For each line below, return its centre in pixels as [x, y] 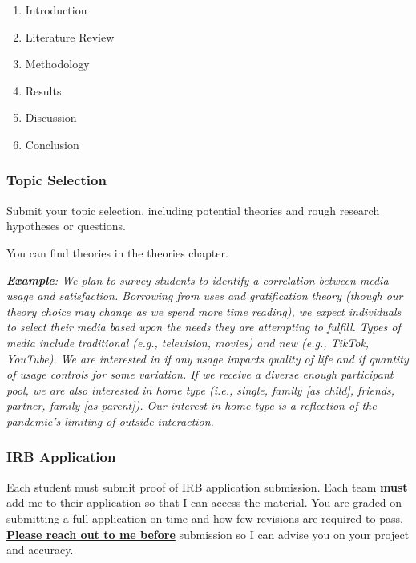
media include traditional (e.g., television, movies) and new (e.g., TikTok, [188, 342]
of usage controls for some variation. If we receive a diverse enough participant [200, 374]
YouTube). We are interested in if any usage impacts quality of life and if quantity [208, 358]
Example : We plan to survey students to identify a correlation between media [198, 279]
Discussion [51, 117]
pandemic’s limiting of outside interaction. [110, 421]
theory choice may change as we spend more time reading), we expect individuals [204, 311]
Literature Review [70, 36]
